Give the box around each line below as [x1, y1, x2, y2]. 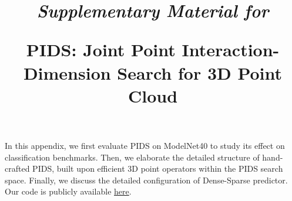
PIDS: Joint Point [26, 38, 176, 62]
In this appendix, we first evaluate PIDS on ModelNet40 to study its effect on [5, 139, 285, 151]
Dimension [23, 60, 111, 84]
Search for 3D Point [117, 60, 283, 84]
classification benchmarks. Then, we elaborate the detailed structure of [5, 151, 260, 163]
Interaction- [182, 38, 280, 62]
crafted [5, 162, 30, 175]
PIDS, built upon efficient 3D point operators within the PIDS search [32, 162, 283, 175]
